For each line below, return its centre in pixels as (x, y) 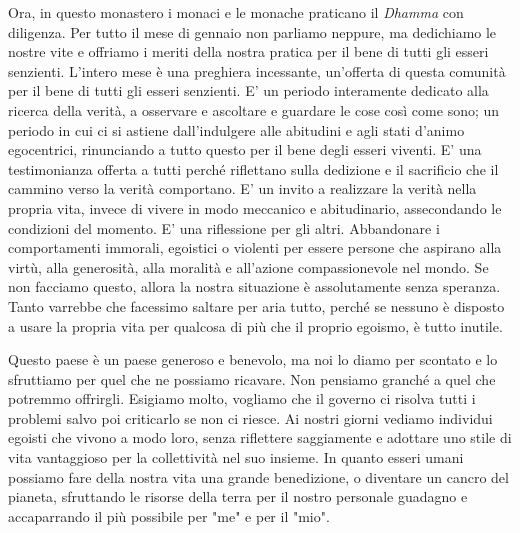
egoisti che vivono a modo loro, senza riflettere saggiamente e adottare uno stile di (260, 437)
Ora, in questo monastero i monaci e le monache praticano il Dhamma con (236, 12)
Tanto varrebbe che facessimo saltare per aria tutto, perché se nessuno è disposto (256, 305)
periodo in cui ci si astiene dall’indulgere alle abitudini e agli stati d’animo (236, 129)
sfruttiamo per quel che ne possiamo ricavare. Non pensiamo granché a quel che (252, 378)
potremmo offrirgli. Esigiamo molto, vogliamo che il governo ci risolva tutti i (242, 398)
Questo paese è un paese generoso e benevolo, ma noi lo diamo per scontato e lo (253, 359)
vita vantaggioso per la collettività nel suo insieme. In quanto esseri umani (236, 457)
